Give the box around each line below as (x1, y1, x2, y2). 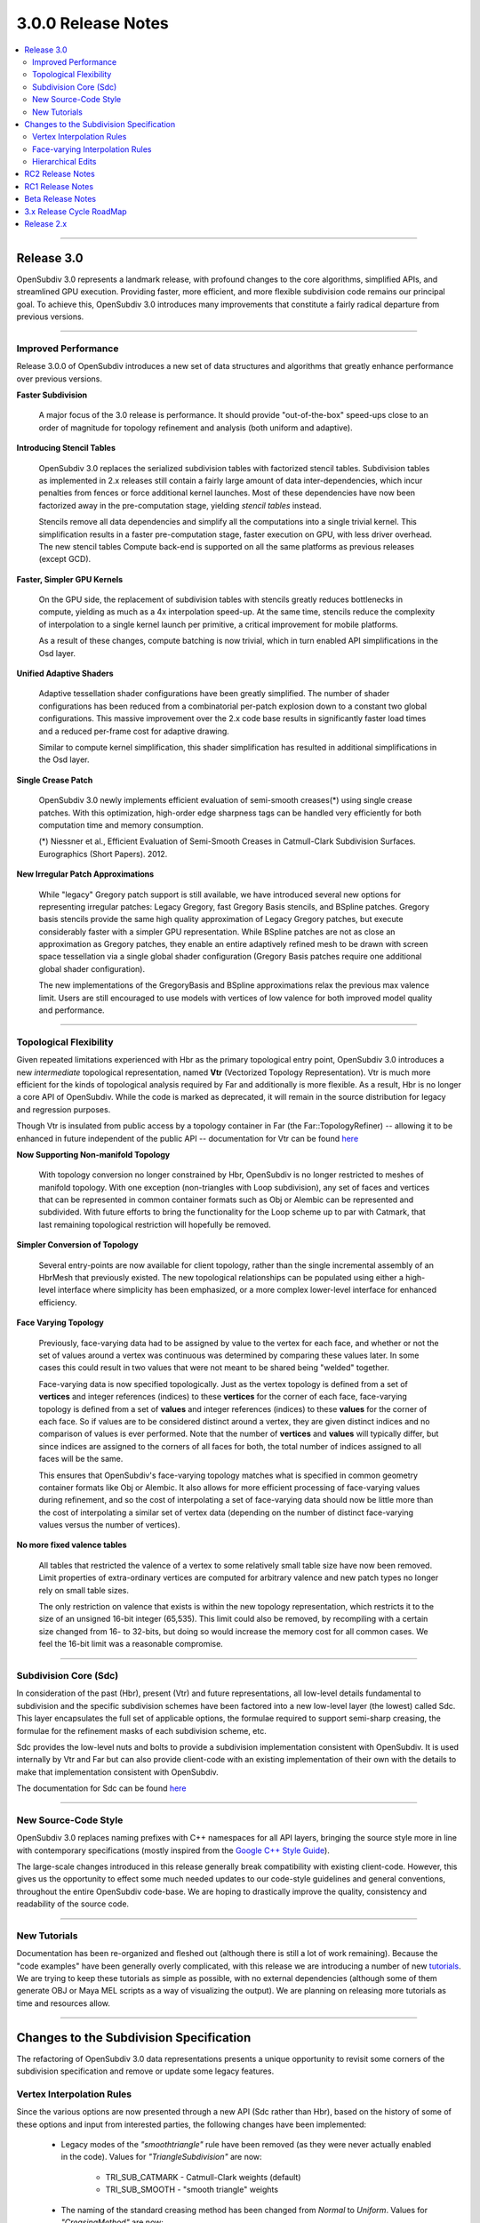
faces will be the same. (38, 1454, 124, 1465)
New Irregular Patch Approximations (16, 869, 155, 879)
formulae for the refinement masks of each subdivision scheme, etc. (16, 1725, 267, 1736)
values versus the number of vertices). (38, 1520, 180, 1530)
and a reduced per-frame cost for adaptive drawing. (38, 726, 230, 736)
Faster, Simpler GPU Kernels (16, 574, 124, 584)
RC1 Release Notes (24, 181, 93, 191)
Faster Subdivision (16, 389, 88, 400)
